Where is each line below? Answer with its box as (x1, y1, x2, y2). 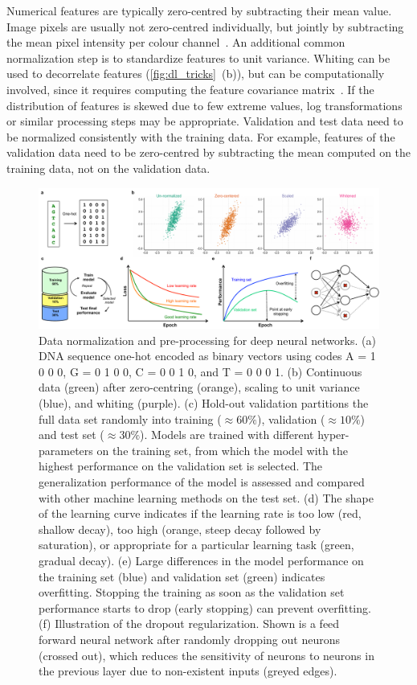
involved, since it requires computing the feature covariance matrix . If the (6, 80, 374, 97)
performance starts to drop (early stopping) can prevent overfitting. (39, 599, 371, 616)
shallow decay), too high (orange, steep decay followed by (39, 520, 321, 537)
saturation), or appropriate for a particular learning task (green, (39, 536, 354, 553)
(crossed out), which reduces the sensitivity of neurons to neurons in (39, 646, 374, 663)
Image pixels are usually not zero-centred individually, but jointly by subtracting (6, 18, 404, 35)
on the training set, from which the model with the (96, 441, 348, 458)
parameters (39, 441, 93, 458)
